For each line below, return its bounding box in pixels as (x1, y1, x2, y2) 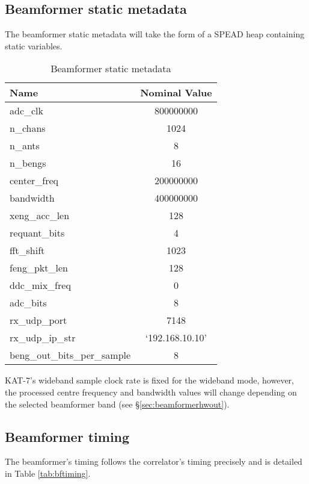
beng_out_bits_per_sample (10, 348, 131, 362)
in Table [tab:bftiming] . (5, 467, 91, 479)
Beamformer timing (5, 427, 130, 445)
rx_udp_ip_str (10, 330, 76, 345)
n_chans (10, 121, 46, 135)
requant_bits (10, 226, 65, 240)
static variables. (5, 39, 63, 52)
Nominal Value (140, 85, 212, 100)
